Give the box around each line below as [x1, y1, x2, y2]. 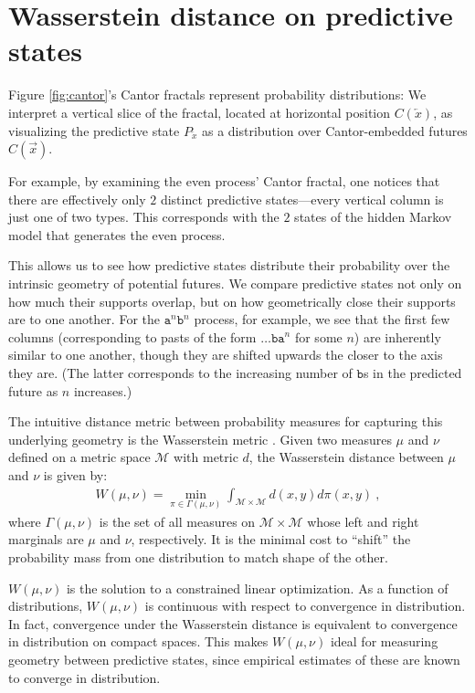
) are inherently [354, 327, 441, 346]
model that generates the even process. [8, 225, 226, 244]
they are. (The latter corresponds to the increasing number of [8, 363, 353, 383]
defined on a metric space [8, 447, 151, 467]
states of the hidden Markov [294, 207, 452, 226]
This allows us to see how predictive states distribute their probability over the [8, 256, 450, 275]
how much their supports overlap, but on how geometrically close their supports [8, 291, 456, 310]
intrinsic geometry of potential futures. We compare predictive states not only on [8, 274, 462, 293]
